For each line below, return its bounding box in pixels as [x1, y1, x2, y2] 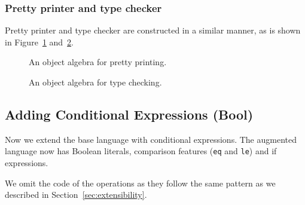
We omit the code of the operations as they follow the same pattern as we [5, 176, 276, 189]
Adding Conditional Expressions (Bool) [5, 105, 254, 123]
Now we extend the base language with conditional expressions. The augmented [5, 133, 297, 145]
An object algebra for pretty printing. [29, 56, 167, 68]
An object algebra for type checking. [29, 76, 162, 88]
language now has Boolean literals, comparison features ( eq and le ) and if [5, 145, 277, 157]
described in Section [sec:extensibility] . [5, 188, 147, 201]
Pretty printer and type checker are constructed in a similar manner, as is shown [5, 24, 301, 36]
